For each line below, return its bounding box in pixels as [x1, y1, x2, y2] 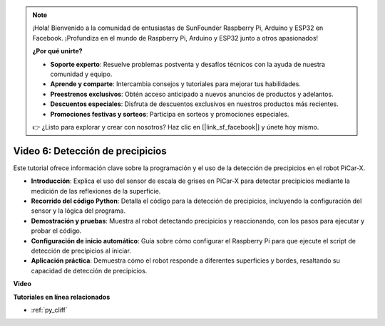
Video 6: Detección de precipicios [13, 144, 167, 157]
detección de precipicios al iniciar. [31, 246, 132, 255]
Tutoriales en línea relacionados [13, 293, 111, 301]
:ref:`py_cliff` [31, 305, 68, 314]
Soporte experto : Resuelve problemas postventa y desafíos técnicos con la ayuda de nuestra [50, 60, 326, 68]
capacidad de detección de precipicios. [31, 266, 148, 275]
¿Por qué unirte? [32, 47, 83, 56]
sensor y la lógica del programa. [31, 206, 126, 215]
